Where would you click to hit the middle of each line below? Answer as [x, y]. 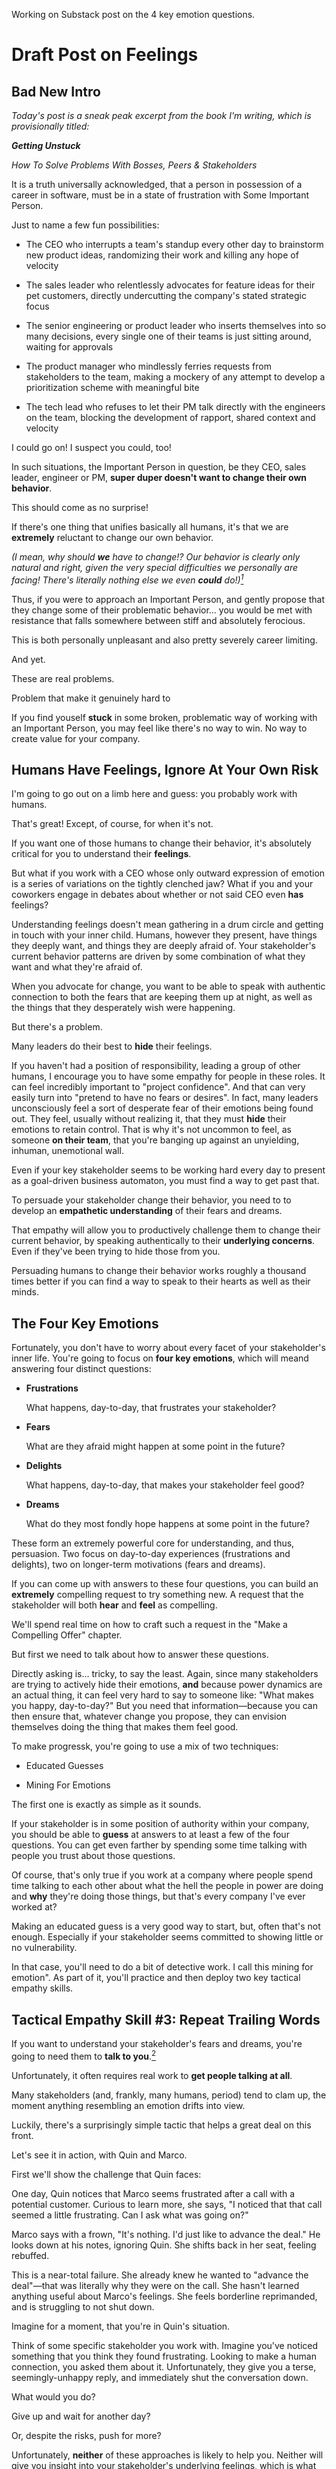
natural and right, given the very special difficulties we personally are [155, 567]
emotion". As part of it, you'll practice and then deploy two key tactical [156, 1978]
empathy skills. [42, 1988]
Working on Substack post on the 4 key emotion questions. [133, 14]
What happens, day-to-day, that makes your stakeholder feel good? [165, 1485]
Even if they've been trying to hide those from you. [116, 1251]
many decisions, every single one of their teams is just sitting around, [168, 336]
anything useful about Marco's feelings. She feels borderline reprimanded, [164, 2296]
